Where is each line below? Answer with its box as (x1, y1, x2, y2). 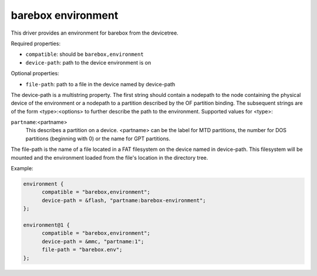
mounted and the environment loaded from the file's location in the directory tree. (11, 154, 208, 161)
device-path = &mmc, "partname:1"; (42, 238, 144, 245)
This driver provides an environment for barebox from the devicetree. (11, 29, 178, 36)
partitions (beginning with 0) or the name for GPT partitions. (25, 135, 170, 142)
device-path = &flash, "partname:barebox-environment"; (42, 197, 206, 204)
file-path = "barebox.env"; (42, 247, 123, 253)
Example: (11, 165, 33, 172)
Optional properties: (11, 70, 59, 77)
